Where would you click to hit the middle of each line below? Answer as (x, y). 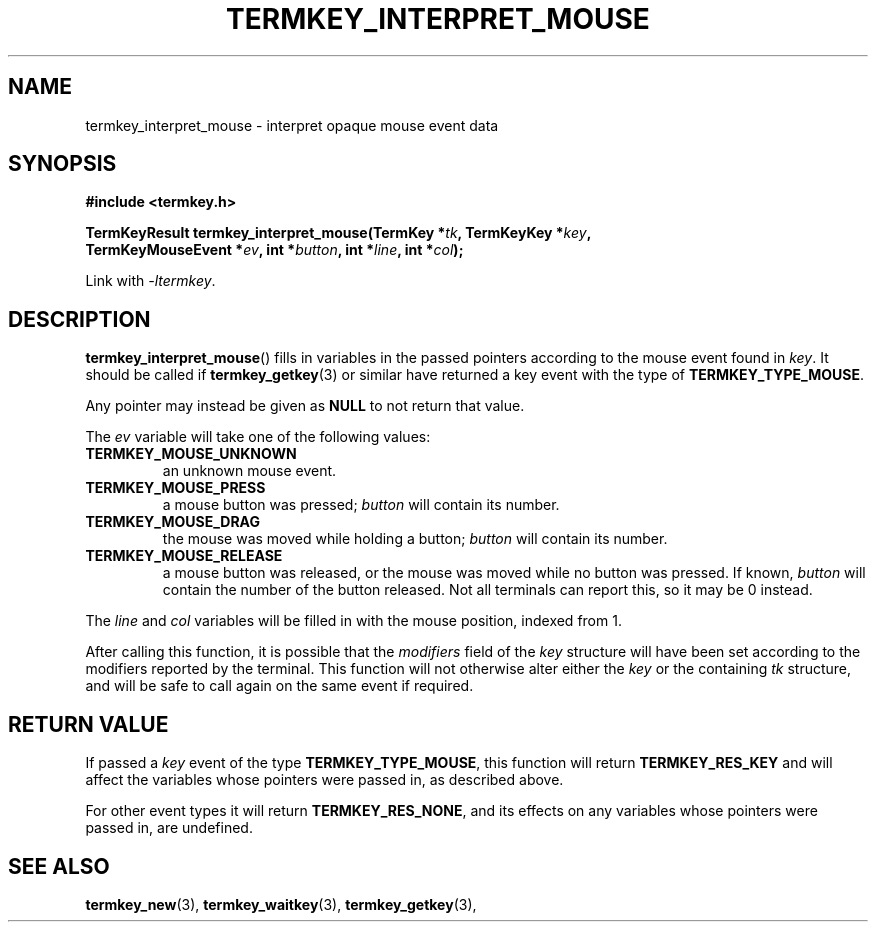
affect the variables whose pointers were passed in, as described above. (324, 780)
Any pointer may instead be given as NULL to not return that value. (305, 406)
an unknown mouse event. (249, 471)
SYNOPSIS (62, 164)
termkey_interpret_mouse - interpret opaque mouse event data (292, 125)
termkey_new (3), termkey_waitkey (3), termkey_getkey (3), (281, 904)
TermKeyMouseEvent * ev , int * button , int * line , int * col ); (274, 250)
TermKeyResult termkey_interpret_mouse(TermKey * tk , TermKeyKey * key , (338, 233)
